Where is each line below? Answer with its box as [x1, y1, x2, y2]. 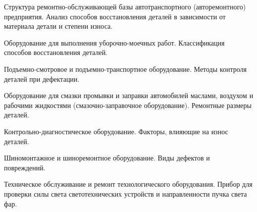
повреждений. [4, 162, 46, 172]
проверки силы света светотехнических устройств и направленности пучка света [4, 188, 247, 199]
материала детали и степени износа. [4, 21, 113, 31]
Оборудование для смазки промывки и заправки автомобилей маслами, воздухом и [4, 90, 254, 101]
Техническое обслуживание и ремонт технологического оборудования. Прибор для [4, 179, 253, 189]
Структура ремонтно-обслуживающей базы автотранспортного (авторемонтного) [4, 1, 246, 11]
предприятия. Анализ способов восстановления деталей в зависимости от [4, 11, 226, 21]
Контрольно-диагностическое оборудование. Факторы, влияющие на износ [4, 126, 228, 136]
